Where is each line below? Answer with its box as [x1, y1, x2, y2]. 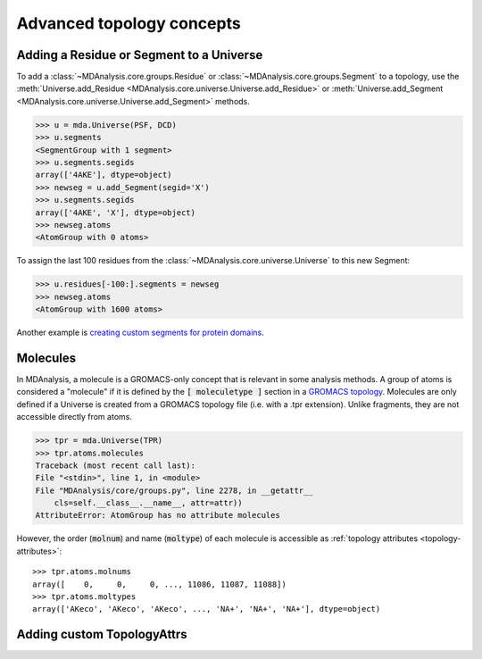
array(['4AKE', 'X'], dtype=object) [35, 207, 196, 218]
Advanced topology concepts [16, 13, 241, 33]
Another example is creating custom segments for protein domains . [16, 327, 264, 338]
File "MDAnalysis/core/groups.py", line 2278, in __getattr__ [35, 485, 313, 496]
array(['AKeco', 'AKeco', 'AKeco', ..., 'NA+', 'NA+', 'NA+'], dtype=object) [32, 604, 381, 614]
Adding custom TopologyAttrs [16, 627, 187, 642]
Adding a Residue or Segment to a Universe [16, 47, 263, 63]
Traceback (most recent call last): [35, 460, 196, 471]
